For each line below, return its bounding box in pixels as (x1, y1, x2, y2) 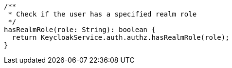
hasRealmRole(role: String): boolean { (4, 26, 156, 34)
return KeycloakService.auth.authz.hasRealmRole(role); (12, 34, 230, 41)
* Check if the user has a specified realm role (8, 10, 197, 18)
